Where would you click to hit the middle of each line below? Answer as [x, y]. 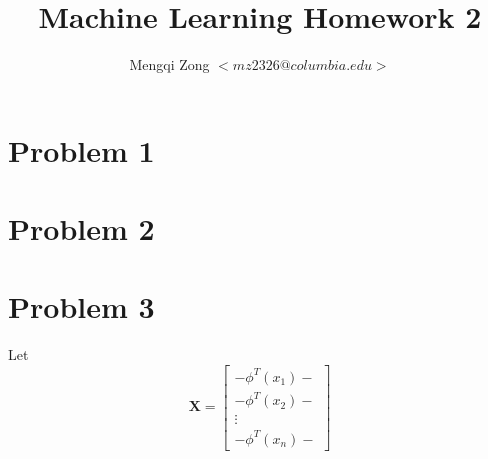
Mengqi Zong [169, 64]
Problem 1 [81, 149]
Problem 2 [81, 228]
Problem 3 [81, 306]
